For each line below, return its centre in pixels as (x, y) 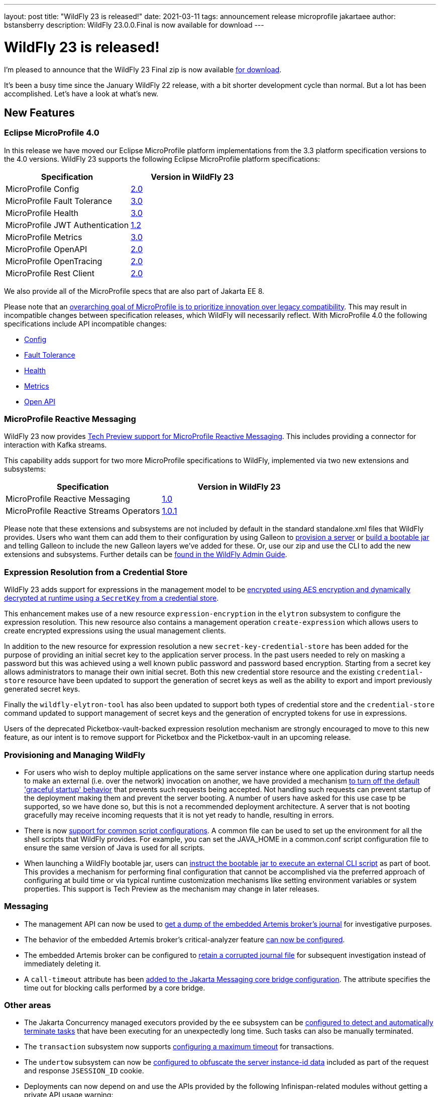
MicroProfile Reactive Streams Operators (83, 511)
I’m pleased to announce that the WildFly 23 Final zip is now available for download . (143, 69)
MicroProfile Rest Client (50, 273)
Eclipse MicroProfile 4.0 (52, 133)
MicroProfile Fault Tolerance (59, 201)
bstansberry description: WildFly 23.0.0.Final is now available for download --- (134, 25)
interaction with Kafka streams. (56, 445)
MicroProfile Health (42, 213)
